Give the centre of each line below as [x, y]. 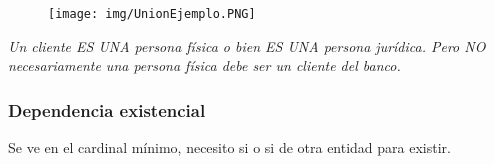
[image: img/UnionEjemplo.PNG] [152, 14]
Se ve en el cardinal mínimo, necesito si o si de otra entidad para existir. [229, 147]
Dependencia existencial [107, 109]
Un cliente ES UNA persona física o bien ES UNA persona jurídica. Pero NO [247, 45]
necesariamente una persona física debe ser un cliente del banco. [204, 65]
